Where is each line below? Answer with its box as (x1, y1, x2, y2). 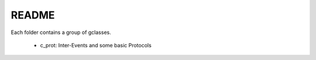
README (11, 9, 55, 21)
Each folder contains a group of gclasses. (11, 29, 111, 36)
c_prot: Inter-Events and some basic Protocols (40, 42, 152, 48)
